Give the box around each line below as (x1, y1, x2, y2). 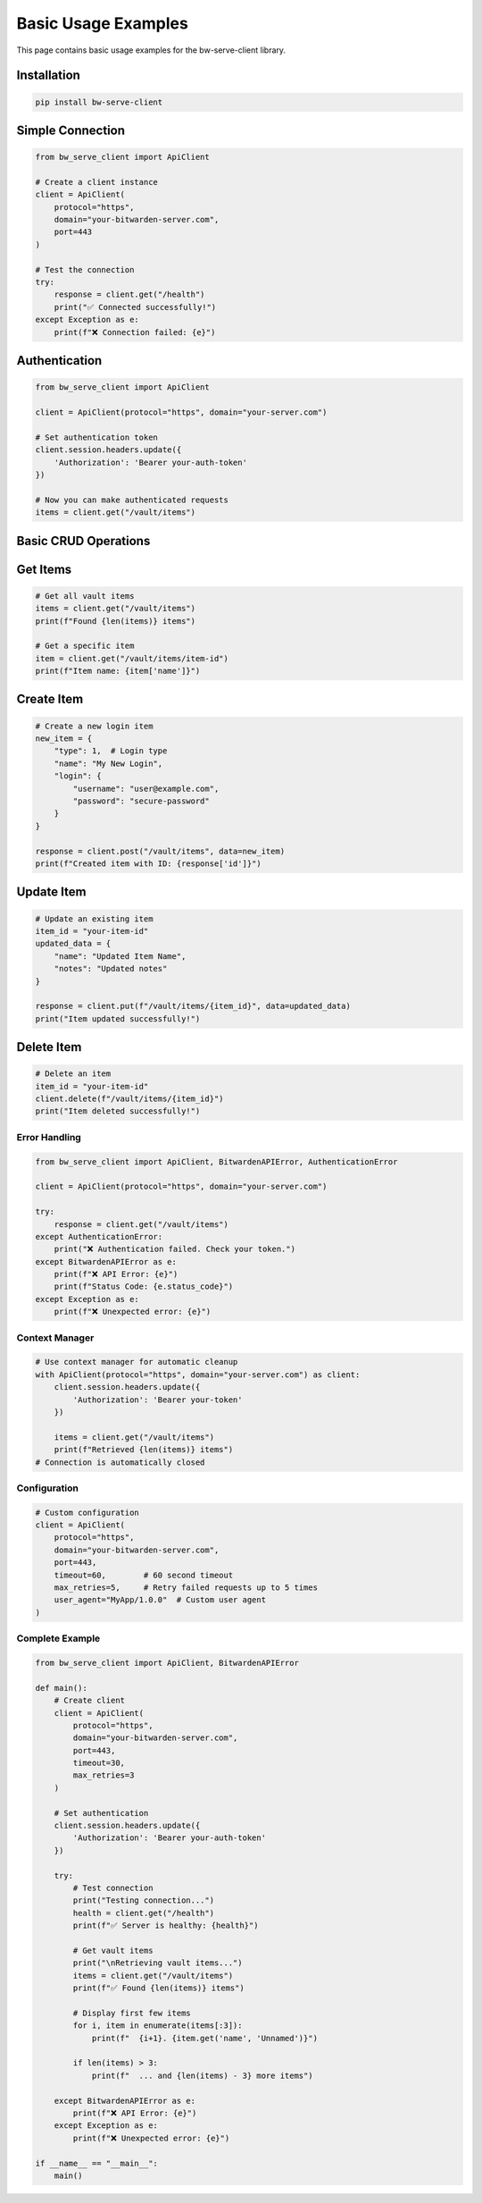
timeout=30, (72, 1758, 125, 1769)
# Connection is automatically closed (35, 1457, 205, 1467)
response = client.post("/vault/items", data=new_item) (35, 845, 286, 856)
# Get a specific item (35, 641, 135, 652)
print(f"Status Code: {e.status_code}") (54, 1282, 234, 1291)
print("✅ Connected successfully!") (54, 302, 217, 312)
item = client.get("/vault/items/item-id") (35, 653, 229, 663)
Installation (16, 68, 80, 83)
